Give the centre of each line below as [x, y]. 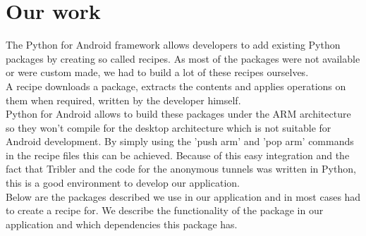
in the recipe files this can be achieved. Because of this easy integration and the [178, 155]
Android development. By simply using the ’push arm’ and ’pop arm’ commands [180, 141]
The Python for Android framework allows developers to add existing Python [173, 45]
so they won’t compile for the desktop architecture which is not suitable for [169, 127]
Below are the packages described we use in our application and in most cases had [183, 196]
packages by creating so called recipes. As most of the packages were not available [183, 58]
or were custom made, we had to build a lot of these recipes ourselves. [157, 72]
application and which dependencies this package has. [122, 224]
